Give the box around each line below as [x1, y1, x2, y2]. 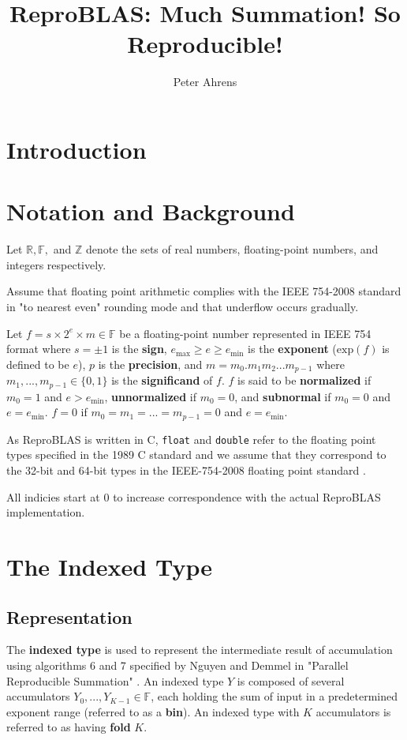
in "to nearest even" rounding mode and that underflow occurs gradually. [6, 299, 359, 314]
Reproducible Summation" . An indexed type [6, 672, 224, 689]
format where [6, 340, 71, 357]
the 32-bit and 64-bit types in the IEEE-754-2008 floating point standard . [6, 461, 366, 478]
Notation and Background [6, 195, 295, 227]
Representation [6, 604, 133, 629]
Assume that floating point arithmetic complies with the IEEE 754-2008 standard [6, 283, 401, 299]
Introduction [6, 133, 147, 165]
